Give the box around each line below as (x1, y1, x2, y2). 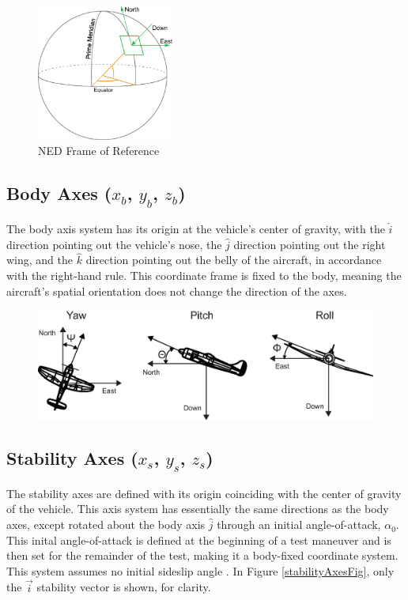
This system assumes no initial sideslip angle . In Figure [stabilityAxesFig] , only (6, 562, 395, 579)
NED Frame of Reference (38, 142, 160, 159)
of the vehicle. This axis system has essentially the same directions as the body (6, 500, 389, 517)
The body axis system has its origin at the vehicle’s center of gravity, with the (6, 220, 385, 236)
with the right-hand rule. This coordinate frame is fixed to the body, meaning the (6, 266, 402, 283)
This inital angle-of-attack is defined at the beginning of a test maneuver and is (6, 531, 391, 548)
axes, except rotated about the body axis (6, 516, 206, 533)
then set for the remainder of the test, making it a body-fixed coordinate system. (6, 547, 399, 564)
